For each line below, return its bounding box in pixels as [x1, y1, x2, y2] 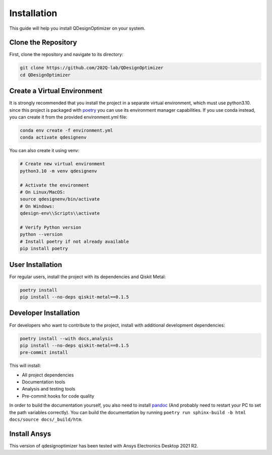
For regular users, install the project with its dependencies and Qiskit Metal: [9, 274, 166, 280]
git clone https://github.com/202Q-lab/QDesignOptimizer [20, 65, 164, 71]
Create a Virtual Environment [9, 87, 103, 95]
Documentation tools [22, 379, 65, 385]
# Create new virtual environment [20, 161, 105, 167]
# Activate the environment [20, 182, 89, 188]
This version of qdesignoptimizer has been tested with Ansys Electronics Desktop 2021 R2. [9, 442, 198, 448]
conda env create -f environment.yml [20, 127, 113, 134]
